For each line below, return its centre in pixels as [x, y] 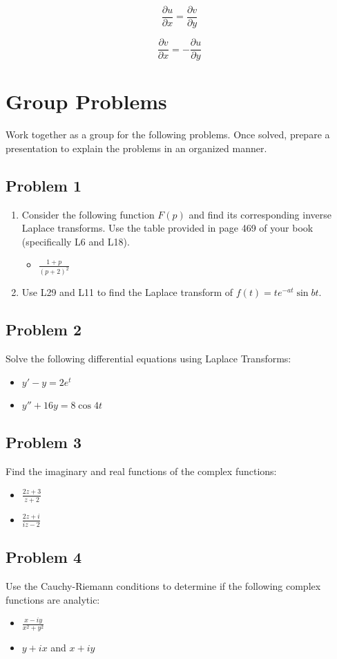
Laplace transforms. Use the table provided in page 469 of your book [167, 228]
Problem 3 [44, 442]
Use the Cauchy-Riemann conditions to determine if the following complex [163, 586]
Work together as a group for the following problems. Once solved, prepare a [168, 134]
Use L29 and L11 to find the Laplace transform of [127, 292]
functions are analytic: [53, 599]
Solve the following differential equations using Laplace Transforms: [148, 359]
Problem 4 [44, 557]
